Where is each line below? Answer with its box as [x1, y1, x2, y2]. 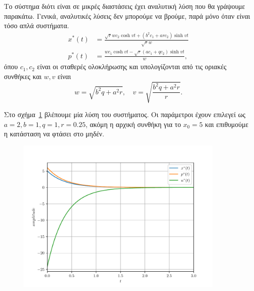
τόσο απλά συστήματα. [4, 20, 69, 31]
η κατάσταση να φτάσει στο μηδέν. [4, 128, 104, 139]
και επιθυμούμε [205, 119, 249, 129]
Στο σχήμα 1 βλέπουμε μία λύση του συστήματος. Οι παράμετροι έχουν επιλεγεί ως [4, 109, 246, 120]
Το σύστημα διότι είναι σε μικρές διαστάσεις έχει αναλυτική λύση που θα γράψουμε [4, 1, 245, 11]
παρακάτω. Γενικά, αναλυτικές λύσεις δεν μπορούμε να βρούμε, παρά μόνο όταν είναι [4, 10, 251, 21]
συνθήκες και [4, 71, 42, 82]
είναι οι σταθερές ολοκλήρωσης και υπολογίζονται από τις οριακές [37, 61, 227, 72]
